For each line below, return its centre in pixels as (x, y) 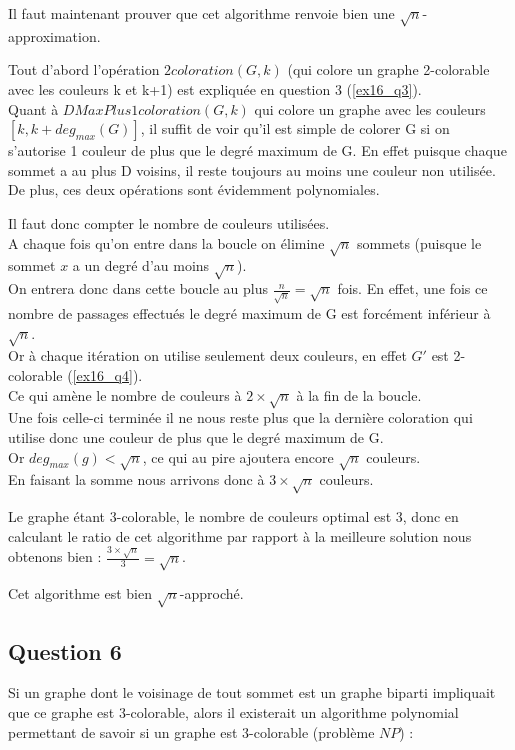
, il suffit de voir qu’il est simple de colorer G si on (295, 128)
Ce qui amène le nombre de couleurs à (125, 394)
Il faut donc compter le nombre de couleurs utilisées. (169, 222)
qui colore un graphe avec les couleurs (370, 108)
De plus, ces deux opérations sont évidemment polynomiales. (194, 189)
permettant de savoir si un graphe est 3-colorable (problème (191, 731)
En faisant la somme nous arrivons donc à (136, 479)
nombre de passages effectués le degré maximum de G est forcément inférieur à (249, 313)
